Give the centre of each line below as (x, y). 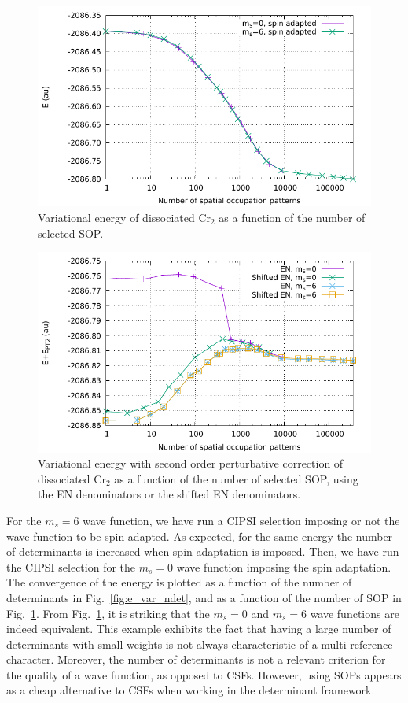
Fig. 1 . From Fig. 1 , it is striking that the (108, 613)
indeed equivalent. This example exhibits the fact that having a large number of (199, 629)
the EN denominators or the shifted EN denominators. (169, 494)
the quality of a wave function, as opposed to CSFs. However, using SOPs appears (204, 674)
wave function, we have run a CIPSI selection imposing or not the (241, 520)
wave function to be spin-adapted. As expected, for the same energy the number (200, 536)
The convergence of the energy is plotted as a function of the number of (179, 582)
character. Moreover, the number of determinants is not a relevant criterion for (196, 659)
